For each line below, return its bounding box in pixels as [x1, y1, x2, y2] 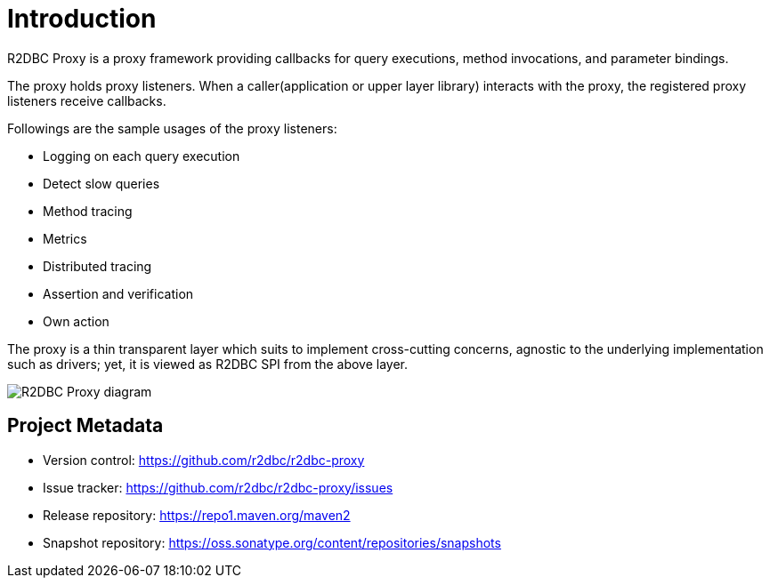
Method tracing [43, 203, 133, 219]
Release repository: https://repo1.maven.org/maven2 [43, 507, 351, 523]
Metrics [43, 230, 87, 246]
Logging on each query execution [43, 148, 240, 164]
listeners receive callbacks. [7, 92, 166, 108]
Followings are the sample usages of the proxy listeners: [7, 120, 337, 136]
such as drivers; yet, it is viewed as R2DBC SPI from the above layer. [7, 356, 409, 372]
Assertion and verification [43, 285, 194, 301]
